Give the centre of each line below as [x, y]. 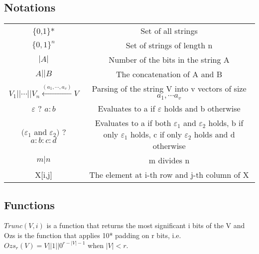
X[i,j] [44, 175]
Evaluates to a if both [133, 123]
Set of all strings [169, 31]
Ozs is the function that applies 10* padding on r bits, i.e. [93, 235]
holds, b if [226, 123]
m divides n [169, 160]
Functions [29, 204]
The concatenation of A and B [169, 74]
